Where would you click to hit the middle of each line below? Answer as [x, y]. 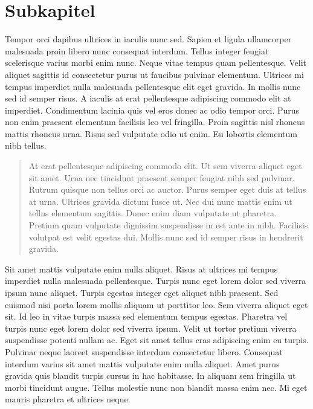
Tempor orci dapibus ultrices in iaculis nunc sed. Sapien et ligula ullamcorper [148, 39]
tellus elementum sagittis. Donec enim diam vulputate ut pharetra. [153, 213]
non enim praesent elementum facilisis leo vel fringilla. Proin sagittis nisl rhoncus [155, 122]
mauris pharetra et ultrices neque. [68, 399]
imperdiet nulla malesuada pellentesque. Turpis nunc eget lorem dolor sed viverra [156, 281]
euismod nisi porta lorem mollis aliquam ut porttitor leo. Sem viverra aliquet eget [156, 304]
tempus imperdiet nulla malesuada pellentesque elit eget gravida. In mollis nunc [153, 86]
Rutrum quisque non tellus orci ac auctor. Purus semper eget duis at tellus [167, 189]
